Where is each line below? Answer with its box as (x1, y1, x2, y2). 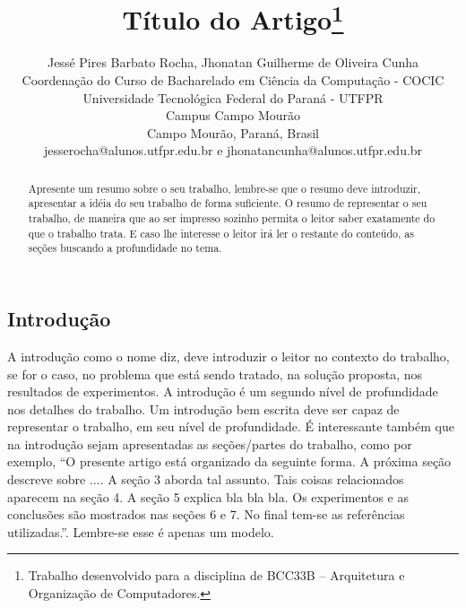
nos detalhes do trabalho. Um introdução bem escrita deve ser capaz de (7, 399, 400, 418)
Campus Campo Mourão (165, 106, 301, 125)
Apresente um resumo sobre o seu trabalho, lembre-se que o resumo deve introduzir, (28, 180, 421, 195)
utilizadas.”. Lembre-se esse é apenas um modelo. (7, 522, 274, 541)
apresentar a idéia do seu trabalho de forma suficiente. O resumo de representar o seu (28, 195, 427, 211)
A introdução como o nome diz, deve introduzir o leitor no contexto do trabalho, (7, 346, 450, 365)
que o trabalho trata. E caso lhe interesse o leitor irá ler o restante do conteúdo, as (28, 225, 414, 240)
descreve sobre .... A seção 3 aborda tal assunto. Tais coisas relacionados (7, 470, 404, 489)
